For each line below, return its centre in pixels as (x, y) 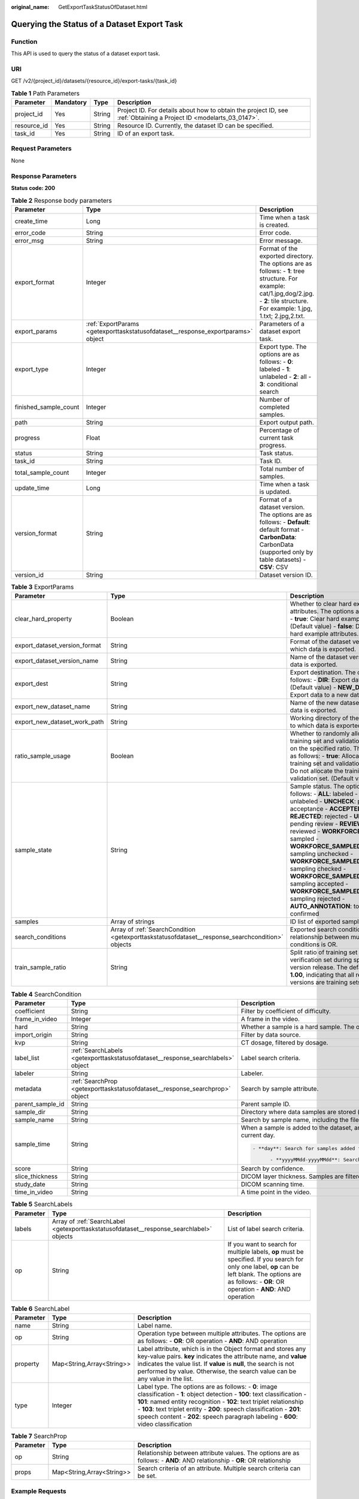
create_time (31, 221)
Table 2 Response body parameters (61, 200)
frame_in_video (36, 1019)
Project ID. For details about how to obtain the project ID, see (203, 110)
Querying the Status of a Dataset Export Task (97, 24)
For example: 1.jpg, (286, 308)
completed (274, 407)
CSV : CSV (274, 567)
